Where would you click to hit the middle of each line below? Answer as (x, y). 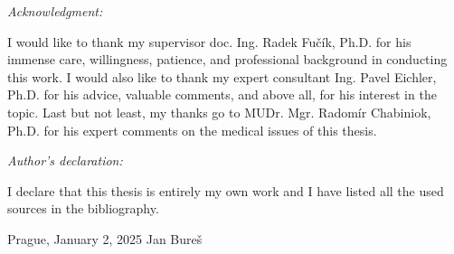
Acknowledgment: (55, 11)
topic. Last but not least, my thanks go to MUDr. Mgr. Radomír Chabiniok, (219, 112)
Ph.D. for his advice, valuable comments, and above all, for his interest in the (222, 94)
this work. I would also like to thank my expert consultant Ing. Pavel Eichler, (222, 76)
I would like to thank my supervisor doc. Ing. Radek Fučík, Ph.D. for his (209, 41)
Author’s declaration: (65, 160)
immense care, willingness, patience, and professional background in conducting (227, 59)
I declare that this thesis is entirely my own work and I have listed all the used (226, 190)
